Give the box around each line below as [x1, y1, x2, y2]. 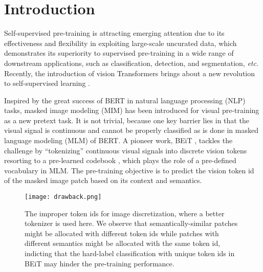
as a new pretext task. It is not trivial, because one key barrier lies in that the [4, 115, 249, 125]
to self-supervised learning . [4, 78, 90, 88]
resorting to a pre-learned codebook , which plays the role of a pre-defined [4, 155, 236, 166]
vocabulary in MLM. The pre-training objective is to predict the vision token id [4, 165, 254, 175]
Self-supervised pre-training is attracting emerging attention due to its [4, 28, 225, 38]
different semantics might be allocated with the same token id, [25, 238, 221, 248]
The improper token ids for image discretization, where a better [25, 208, 225, 218]
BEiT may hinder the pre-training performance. [25, 258, 174, 268]
